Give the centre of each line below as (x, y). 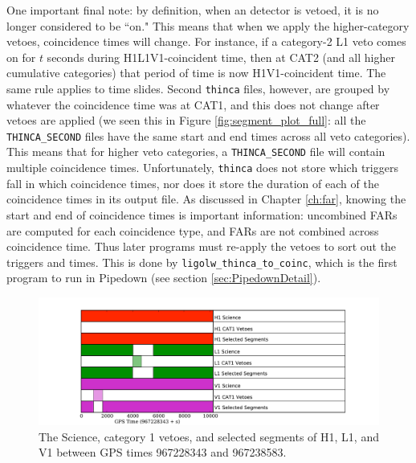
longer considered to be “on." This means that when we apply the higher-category (208, 25)
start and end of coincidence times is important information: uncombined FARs (202, 214)
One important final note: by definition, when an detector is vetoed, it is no (193, 10)
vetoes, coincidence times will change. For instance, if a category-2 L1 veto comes (206, 41)
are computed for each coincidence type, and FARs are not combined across (193, 230)
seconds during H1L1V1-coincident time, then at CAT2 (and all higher (221, 57)
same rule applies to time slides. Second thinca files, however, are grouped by (198, 88)
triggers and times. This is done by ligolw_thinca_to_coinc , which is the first (202, 262)
